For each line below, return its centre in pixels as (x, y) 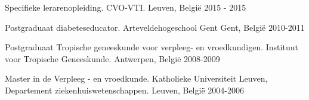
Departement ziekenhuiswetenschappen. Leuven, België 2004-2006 (124, 90)
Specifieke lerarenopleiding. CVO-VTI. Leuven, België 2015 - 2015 (126, 7)
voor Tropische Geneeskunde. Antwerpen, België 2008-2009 (112, 58)
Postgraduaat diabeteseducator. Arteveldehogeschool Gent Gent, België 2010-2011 (155, 27)
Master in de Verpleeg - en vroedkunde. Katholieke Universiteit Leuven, (136, 78)
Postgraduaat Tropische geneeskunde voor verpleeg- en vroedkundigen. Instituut (152, 47)
